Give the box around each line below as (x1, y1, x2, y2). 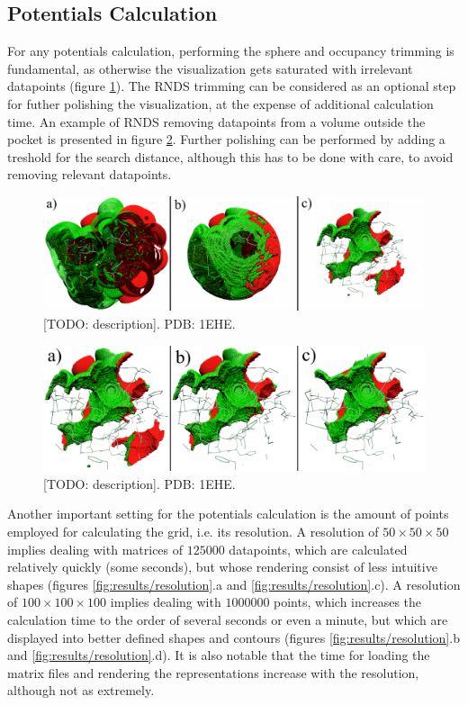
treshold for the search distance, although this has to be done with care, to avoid (7, 147, 454, 166)
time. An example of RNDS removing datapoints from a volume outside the (7, 112, 426, 131)
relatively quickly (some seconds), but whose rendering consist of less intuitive (7, 557, 437, 576)
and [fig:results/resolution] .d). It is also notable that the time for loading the (7, 646, 430, 664)
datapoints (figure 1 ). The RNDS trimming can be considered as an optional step (7, 77, 456, 95)
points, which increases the (274, 592, 422, 611)
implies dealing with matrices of (7, 539, 184, 558)
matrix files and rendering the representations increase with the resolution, (7, 663, 419, 682)
